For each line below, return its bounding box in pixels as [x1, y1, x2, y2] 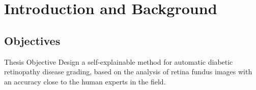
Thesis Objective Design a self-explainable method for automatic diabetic [4, 56, 233, 67]
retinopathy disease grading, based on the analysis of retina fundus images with [4, 66, 252, 77]
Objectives [4, 32, 61, 48]
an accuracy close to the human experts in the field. [4, 76, 166, 86]
